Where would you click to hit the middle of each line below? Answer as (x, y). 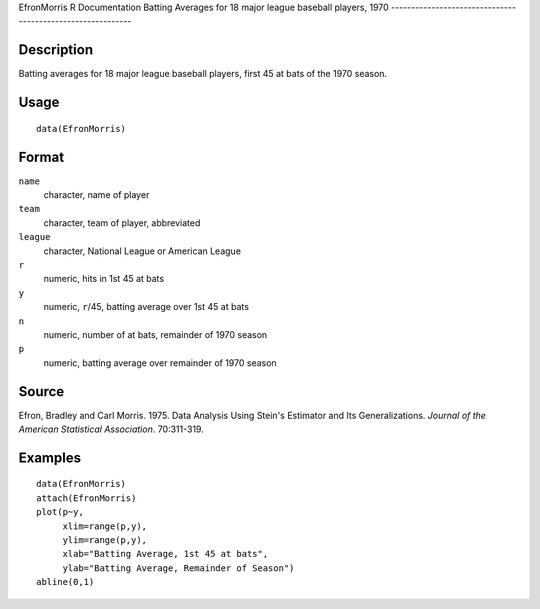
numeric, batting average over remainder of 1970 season (160, 362)
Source (41, 391)
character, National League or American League (142, 251)
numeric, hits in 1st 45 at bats (104, 279)
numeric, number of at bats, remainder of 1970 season (155, 334)
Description (56, 50)
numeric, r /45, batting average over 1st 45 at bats (146, 307)
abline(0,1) (65, 582)
